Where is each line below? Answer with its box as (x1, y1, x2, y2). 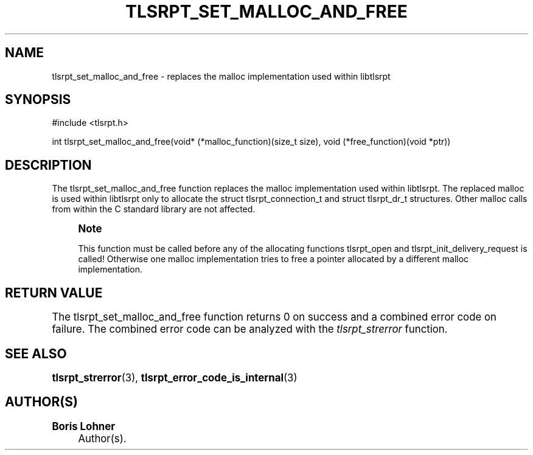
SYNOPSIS (5, 92, 71, 108)
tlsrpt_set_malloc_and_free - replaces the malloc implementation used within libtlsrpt (52, 71, 391, 82)
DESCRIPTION (5, 157, 92, 173)
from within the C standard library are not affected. (52, 204, 256, 215)
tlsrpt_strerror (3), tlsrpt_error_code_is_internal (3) (52, 371, 298, 384)
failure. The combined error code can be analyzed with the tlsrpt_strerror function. (52, 323, 448, 336)
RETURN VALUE (5, 285, 103, 300)
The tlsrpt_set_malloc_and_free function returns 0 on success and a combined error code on (52, 311, 496, 324)
